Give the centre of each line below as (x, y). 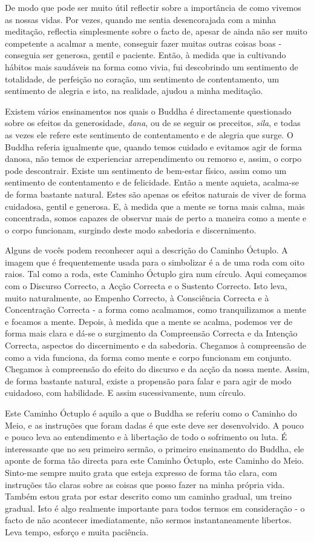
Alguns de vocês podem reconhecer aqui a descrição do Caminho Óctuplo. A (146, 250)
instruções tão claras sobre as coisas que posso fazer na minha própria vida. (145, 484)
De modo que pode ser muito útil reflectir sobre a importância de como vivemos (153, 7)
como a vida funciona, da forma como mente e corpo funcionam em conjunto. (148, 357)
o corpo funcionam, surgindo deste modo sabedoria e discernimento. (131, 229)
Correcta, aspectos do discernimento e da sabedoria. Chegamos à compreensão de (155, 345)
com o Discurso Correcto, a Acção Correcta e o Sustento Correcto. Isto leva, (146, 286)
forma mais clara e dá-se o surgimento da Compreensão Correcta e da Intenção (151, 333)
